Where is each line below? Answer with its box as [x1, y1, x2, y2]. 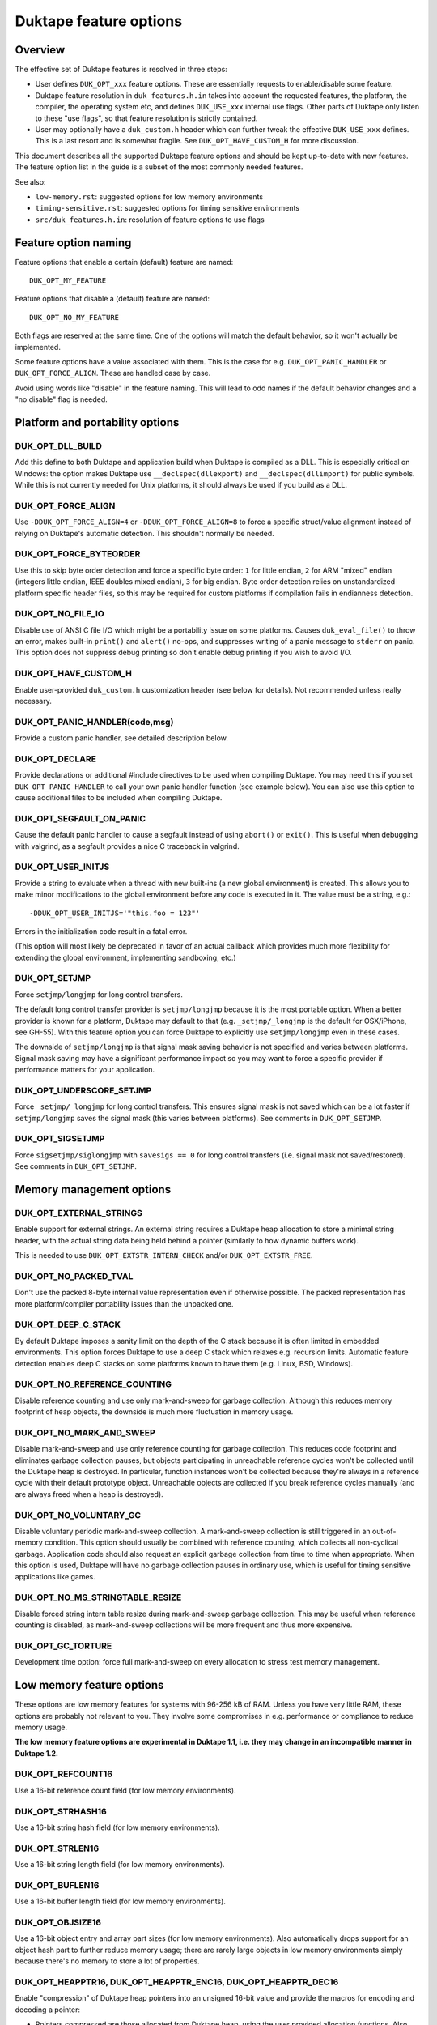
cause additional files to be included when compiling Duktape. [15, 793, 223, 803]
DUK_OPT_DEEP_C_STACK [15, 1319, 121, 1330]
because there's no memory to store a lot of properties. [15, 1956, 200, 1966]
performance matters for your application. [15, 1065, 155, 1075]
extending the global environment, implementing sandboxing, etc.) [15, 953, 236, 962]
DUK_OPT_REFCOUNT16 [15, 1768, 113, 1780]
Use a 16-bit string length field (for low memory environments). [15, 1860, 226, 1869]
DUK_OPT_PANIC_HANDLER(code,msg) [15, 716, 174, 727]
